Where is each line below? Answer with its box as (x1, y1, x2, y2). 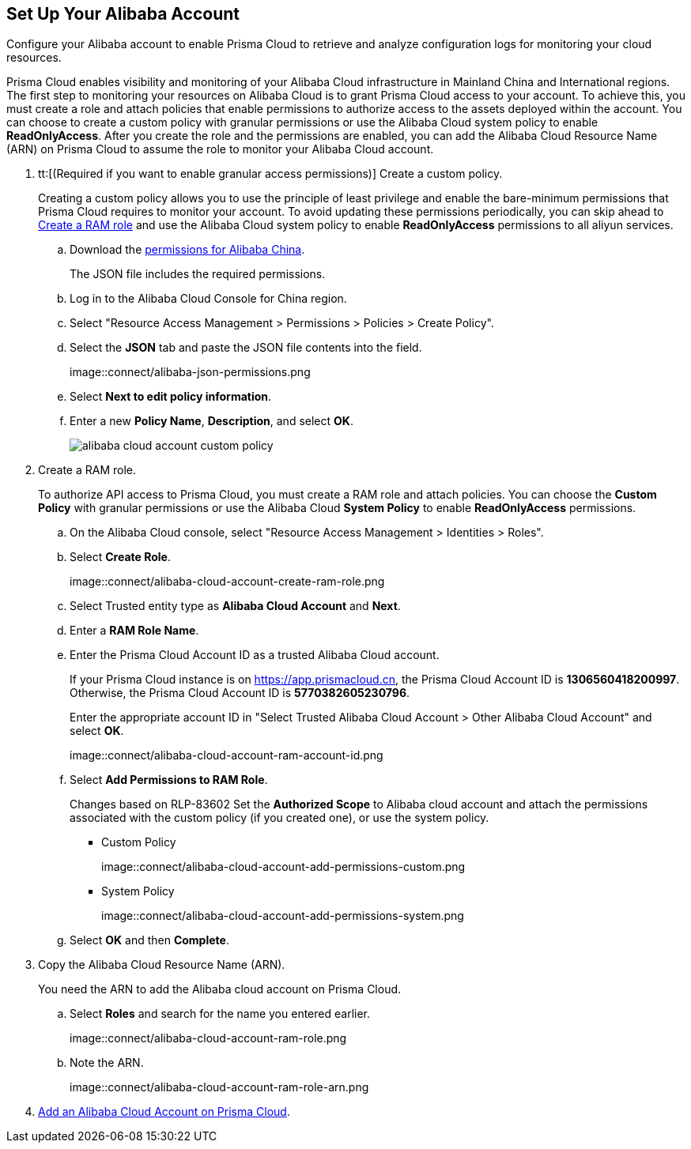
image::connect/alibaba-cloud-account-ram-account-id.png (70, 748, 383, 763)
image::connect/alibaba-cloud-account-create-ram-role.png (70, 574, 385, 589)
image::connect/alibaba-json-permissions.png (70, 365, 311, 379)
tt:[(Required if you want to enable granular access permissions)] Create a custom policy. (38, 167, 503, 181)
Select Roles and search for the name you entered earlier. (70, 1007, 370, 1021)
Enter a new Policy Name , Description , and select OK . (70, 414, 353, 428)
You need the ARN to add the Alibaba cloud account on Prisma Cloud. (38, 982, 402, 996)
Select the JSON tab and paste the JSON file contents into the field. (70, 341, 422, 355)
